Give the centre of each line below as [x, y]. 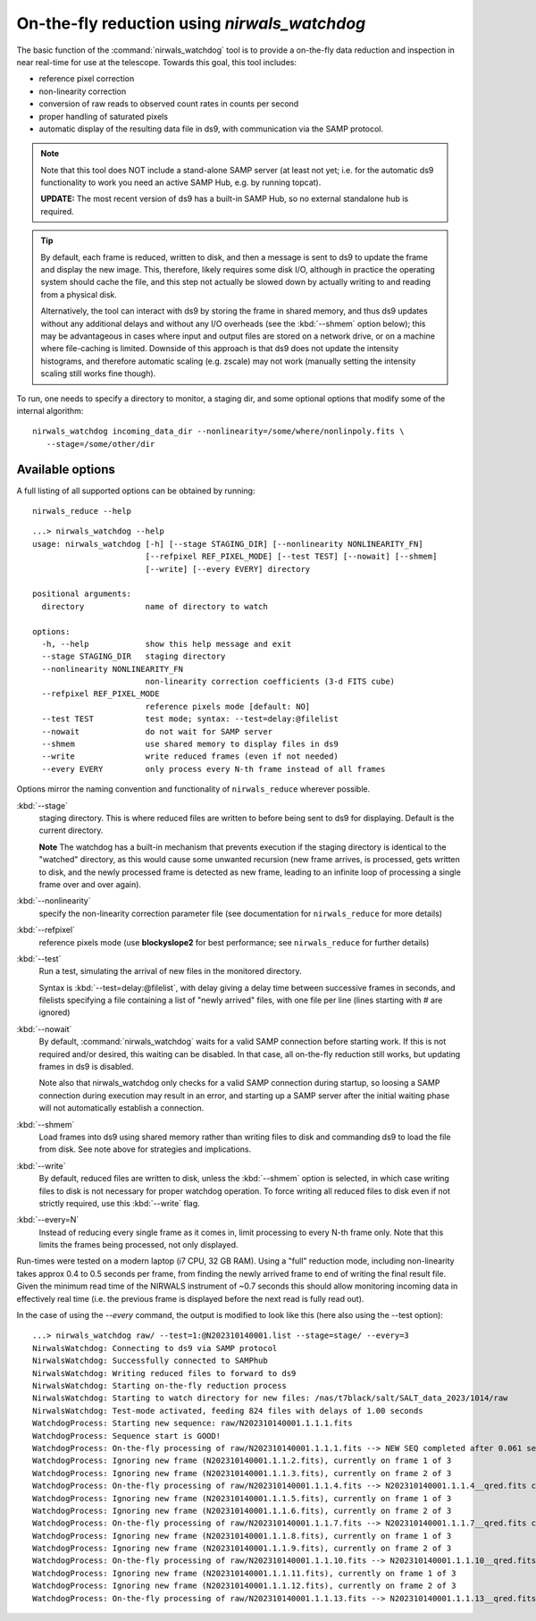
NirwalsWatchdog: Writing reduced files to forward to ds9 [164, 1373]
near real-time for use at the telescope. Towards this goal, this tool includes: [157, 62]
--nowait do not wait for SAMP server [157, 731]
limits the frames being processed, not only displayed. [138, 1245]
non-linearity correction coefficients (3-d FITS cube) [270, 682]
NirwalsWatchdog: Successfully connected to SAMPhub [150, 1361]
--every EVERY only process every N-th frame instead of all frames [214, 769]
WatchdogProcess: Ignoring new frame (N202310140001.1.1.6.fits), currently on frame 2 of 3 [242, 1511]
